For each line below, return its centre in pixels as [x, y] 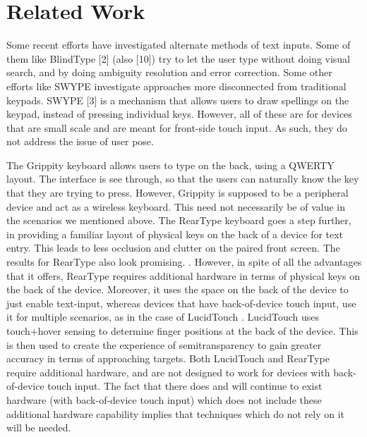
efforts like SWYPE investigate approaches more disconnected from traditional [176, 86]
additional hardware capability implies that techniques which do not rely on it [176, 413]
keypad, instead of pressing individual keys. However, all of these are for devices [179, 114]
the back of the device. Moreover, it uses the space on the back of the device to [178, 289]
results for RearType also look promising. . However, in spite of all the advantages [184, 262]
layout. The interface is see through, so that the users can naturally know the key [183, 179]
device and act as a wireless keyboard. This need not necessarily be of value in [176, 206]
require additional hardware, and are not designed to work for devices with [168, 372]
